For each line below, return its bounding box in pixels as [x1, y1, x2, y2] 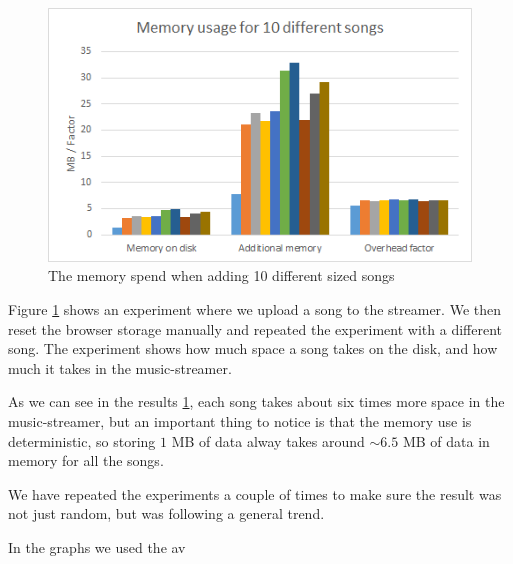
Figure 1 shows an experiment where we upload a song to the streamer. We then [8, 299, 501, 320]
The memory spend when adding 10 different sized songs [48, 265, 395, 286]
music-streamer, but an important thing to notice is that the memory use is [8, 411, 472, 432]
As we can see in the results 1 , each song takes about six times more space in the [8, 391, 505, 412]
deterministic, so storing [8, 430, 156, 451]
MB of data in [402, 430, 490, 451]
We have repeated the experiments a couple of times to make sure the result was [8, 483, 502, 504]
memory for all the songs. [8, 450, 164, 471]
